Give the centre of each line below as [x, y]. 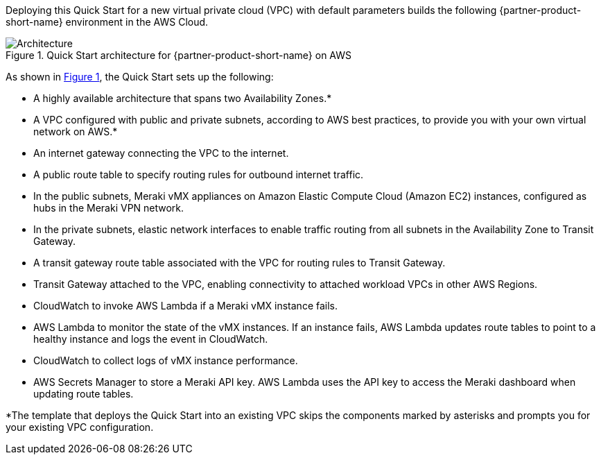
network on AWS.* [76, 131]
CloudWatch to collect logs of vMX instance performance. [166, 360]
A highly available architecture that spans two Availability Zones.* [183, 98]
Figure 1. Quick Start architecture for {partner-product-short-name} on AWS [179, 55]
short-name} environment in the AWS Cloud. [107, 22]
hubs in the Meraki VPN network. [109, 208]
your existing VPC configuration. [80, 427]
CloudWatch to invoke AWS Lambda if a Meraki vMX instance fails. [186, 306]
